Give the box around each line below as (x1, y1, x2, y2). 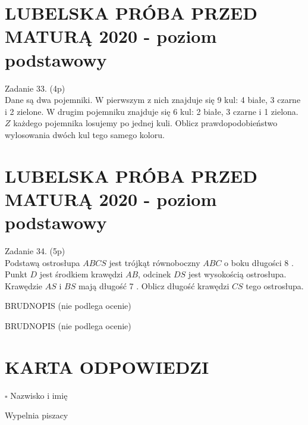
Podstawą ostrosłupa (5, 256, 80, 268)
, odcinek (138, 268, 171, 280)
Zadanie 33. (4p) (5, 82, 65, 94)
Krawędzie (5, 279, 43, 292)
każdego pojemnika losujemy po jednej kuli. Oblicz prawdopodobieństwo (13, 117, 278, 129)
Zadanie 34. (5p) (5, 244, 65, 257)
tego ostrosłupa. (246, 279, 304, 292)
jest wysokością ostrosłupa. (188, 268, 287, 280)
